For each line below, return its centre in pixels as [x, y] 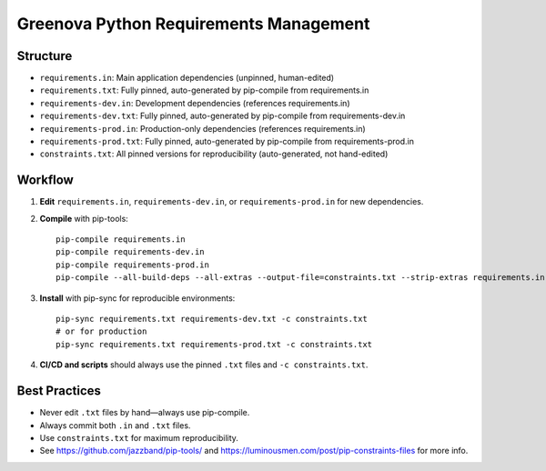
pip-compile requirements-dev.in [130, 252]
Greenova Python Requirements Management [193, 24]
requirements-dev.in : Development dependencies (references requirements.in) [195, 103]
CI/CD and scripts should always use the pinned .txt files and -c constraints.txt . [204, 365]
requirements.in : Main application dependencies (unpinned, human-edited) [187, 78]
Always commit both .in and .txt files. [115, 425]
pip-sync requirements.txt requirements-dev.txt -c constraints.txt [212, 319]
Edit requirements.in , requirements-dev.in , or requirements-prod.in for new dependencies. [232, 202]
